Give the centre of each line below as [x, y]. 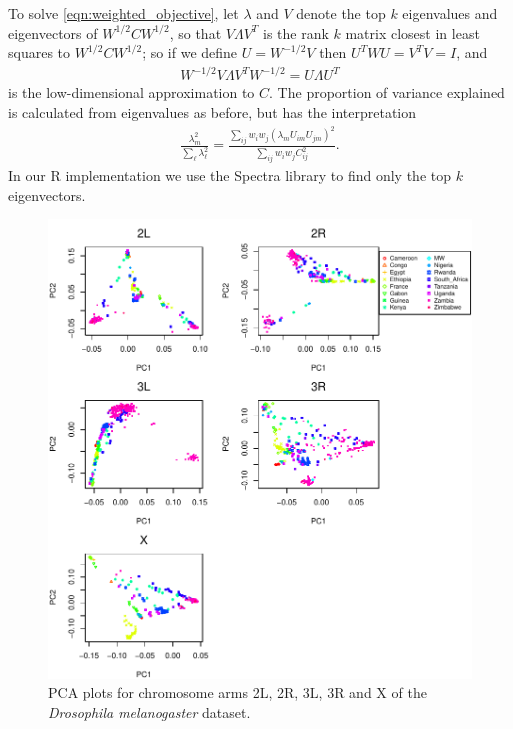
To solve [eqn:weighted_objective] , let [123, 13]
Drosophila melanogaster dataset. [149, 711]
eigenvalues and [450, 13]
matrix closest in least [412, 32]
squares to [39, 52]
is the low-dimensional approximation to [131, 92]
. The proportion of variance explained [387, 92]
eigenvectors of [53, 32]
